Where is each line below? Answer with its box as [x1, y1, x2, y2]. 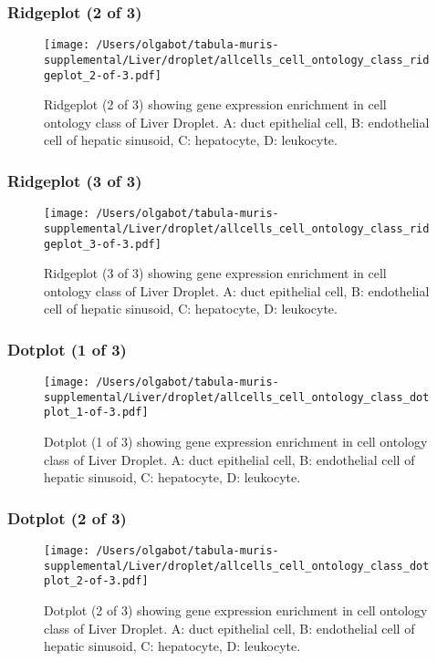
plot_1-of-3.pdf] [44, 406, 149, 419]
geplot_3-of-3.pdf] [44, 237, 161, 251]
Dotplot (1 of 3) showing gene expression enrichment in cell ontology [44, 432, 428, 451]
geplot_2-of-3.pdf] [44, 68, 161, 82]
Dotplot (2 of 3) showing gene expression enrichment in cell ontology [44, 601, 428, 620]
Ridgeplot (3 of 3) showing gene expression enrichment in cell [44, 263, 387, 283]
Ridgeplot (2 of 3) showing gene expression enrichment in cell [44, 95, 387, 114]
